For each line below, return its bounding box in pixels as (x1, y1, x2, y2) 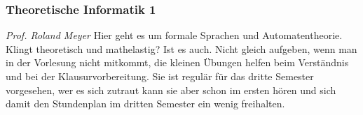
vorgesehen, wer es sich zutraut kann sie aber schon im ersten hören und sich (6, 82, 336, 97)
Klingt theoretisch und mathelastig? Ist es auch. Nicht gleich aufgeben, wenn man (6, 41, 357, 56)
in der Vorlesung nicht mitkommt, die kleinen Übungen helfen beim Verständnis (6, 55, 349, 70)
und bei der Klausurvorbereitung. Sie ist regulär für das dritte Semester (6, 69, 314, 83)
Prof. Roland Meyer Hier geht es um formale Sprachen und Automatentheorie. (6, 28, 343, 43)
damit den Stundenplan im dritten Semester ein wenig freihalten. (6, 96, 285, 111)
